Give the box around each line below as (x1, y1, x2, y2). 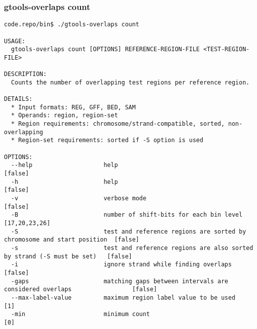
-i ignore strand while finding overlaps (11, 261, 232, 268)
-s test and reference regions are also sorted (11, 244, 254, 251)
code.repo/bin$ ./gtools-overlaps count (4, 21, 140, 28)
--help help (11, 162, 118, 169)
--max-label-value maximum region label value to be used (11, 294, 236, 301)
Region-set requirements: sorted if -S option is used (18, 137, 203, 144)
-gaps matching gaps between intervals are (11, 277, 229, 285)
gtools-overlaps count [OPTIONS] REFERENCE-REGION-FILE (11, 46, 200, 53)
